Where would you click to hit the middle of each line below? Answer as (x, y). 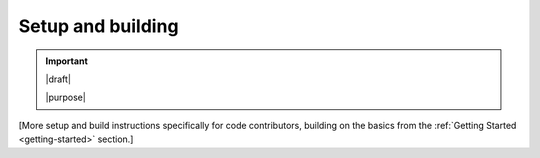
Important (67, 61)
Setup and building (98, 26)
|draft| (58, 79)
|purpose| (66, 97)
